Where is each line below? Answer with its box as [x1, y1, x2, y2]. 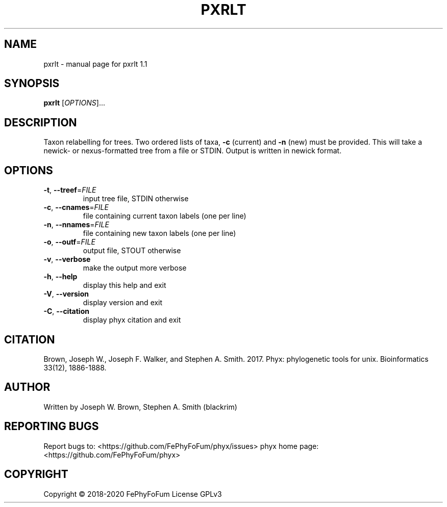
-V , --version [43, 289, 89, 299]
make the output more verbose [83, 263, 187, 273]
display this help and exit [83, 281, 166, 290]
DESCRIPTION [4, 116, 77, 129]
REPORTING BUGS [4, 420, 99, 433]
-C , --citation [43, 307, 89, 316]
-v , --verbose [43, 255, 91, 264]
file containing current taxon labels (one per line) [83, 211, 246, 221]
